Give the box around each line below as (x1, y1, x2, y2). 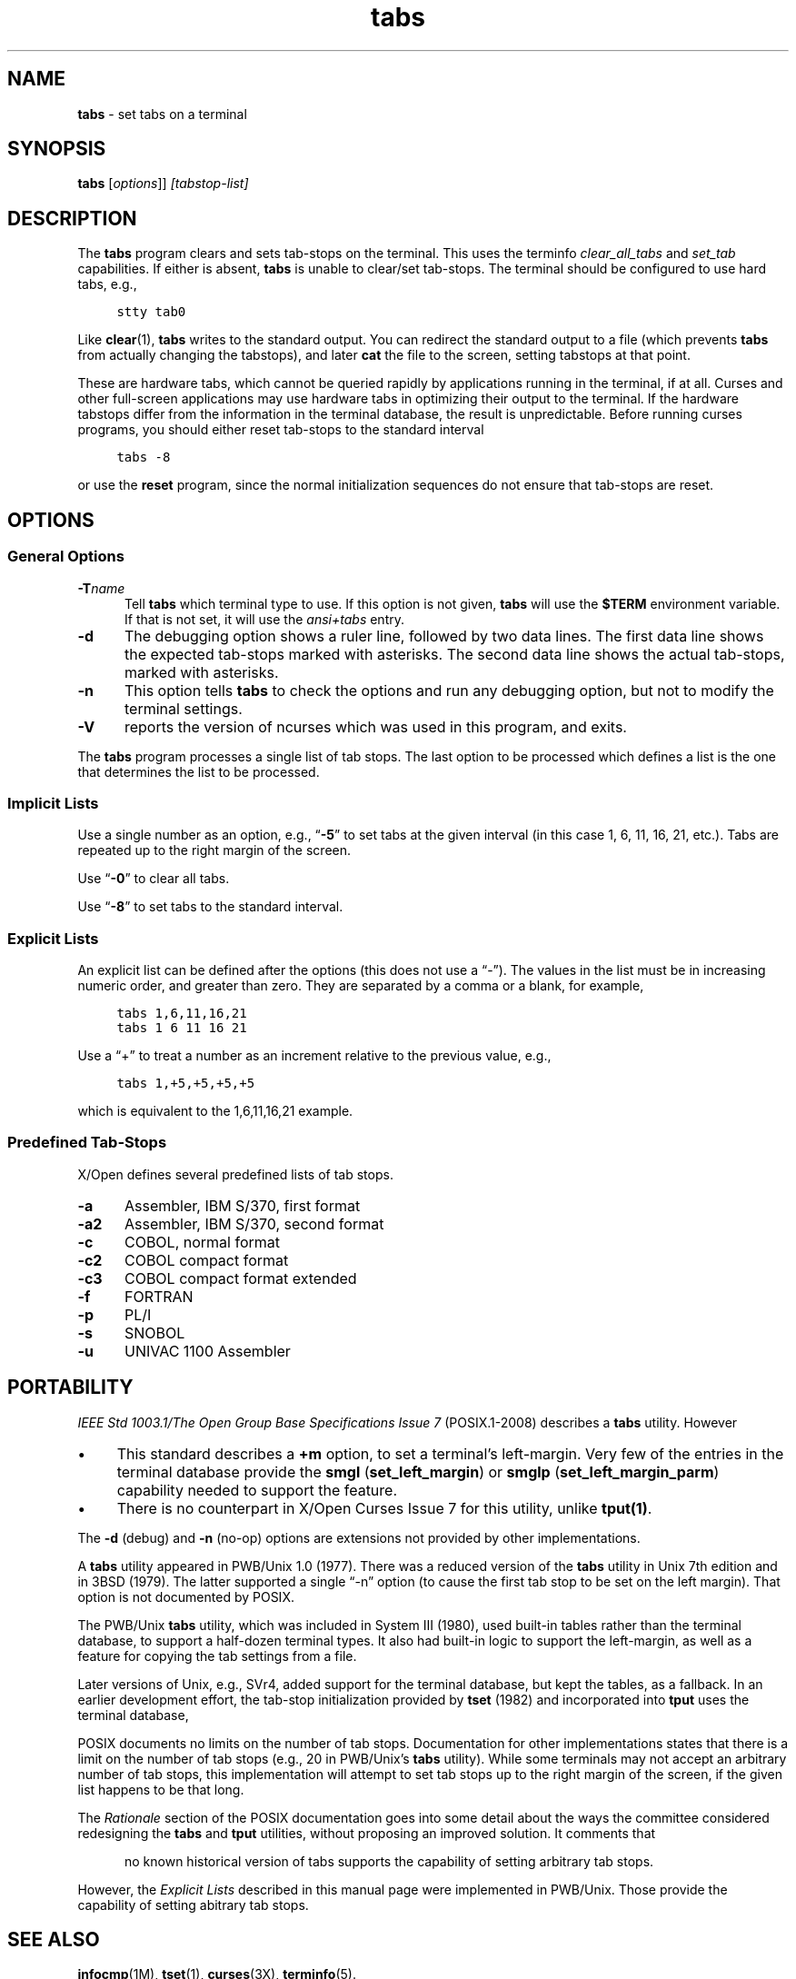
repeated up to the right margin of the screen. (77, 842, 352, 859)
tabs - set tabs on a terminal (77, 105, 247, 122)
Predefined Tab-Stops (7, 1133, 167, 1152)
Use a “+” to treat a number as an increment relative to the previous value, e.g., (77, 1048, 552, 1063)
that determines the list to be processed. (77, 763, 320, 780)
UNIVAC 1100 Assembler (124, 1341, 291, 1360)
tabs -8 (116, 450, 171, 465)
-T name (77, 580, 125, 596)
